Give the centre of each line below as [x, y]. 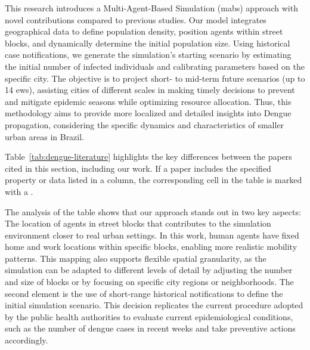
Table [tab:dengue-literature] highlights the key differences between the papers [148, 157]
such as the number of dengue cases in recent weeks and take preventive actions [150, 328]
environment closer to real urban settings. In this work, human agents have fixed [152, 235]
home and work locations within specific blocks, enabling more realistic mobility [151, 247]
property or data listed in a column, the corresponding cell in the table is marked [154, 180]
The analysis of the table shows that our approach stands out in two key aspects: [153, 211]
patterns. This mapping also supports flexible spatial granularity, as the [136, 258]
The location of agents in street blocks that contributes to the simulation [138, 223]
